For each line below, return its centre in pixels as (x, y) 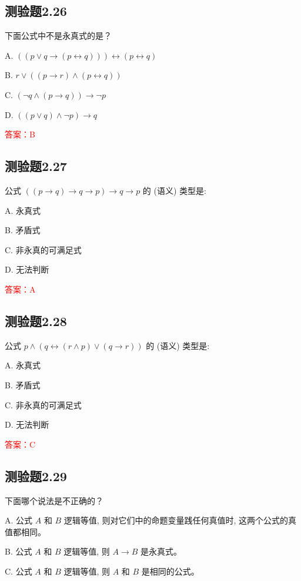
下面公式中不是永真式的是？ (58, 36)
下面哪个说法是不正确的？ (54, 500)
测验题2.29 (36, 476)
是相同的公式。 (170, 571)
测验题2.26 (36, 11)
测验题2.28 (36, 320)
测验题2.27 (36, 166)
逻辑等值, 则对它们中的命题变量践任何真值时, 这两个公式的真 (180, 520)
